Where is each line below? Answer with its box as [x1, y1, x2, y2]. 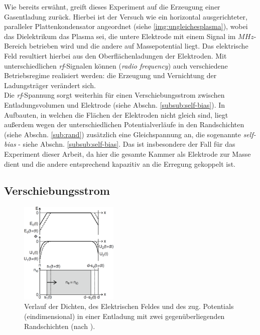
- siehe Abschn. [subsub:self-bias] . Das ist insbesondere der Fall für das [18, 139, 235, 149]
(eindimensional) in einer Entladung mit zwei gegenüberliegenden [24, 311, 225, 321]
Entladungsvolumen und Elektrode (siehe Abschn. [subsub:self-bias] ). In [4, 99, 225, 110]
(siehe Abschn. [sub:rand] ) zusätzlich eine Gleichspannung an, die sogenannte [4, 129, 241, 139]
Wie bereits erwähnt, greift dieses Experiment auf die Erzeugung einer [4, 2, 220, 12]
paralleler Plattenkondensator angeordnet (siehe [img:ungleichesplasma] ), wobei [4, 21, 248, 32]
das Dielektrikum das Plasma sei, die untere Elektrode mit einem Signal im [4, 31, 236, 41]
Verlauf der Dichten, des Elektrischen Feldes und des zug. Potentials [24, 301, 234, 311]
